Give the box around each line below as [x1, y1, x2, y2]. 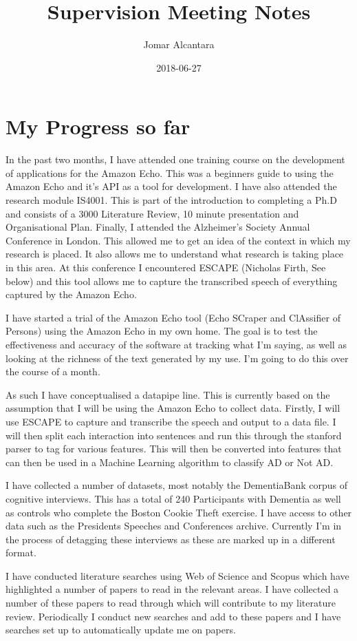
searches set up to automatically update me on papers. [6, 622, 236, 637]
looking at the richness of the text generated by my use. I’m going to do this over [6, 350, 349, 365]
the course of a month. [6, 364, 100, 379]
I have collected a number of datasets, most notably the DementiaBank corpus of [6, 478, 347, 492]
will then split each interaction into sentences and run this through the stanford [6, 428, 342, 442]
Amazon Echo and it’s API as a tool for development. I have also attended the [6, 179, 337, 193]
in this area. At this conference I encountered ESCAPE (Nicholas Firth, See [6, 260, 326, 274]
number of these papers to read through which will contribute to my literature [6, 596, 336, 610]
